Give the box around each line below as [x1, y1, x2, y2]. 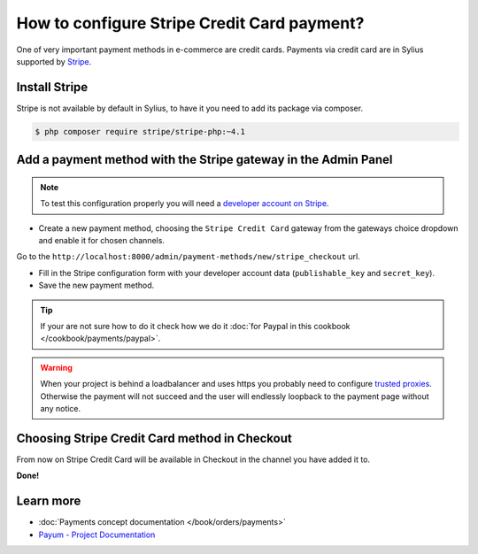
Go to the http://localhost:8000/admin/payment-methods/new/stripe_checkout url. [16, 251, 360, 262]
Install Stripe [16, 80, 89, 95]
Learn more [16, 494, 81, 509]
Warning [40, 362, 73, 373]
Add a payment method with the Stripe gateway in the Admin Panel [16, 152, 393, 167]
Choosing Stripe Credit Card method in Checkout [16, 430, 292, 446]
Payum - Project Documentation [38, 529, 156, 540]
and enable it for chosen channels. [38, 235, 166, 245]
